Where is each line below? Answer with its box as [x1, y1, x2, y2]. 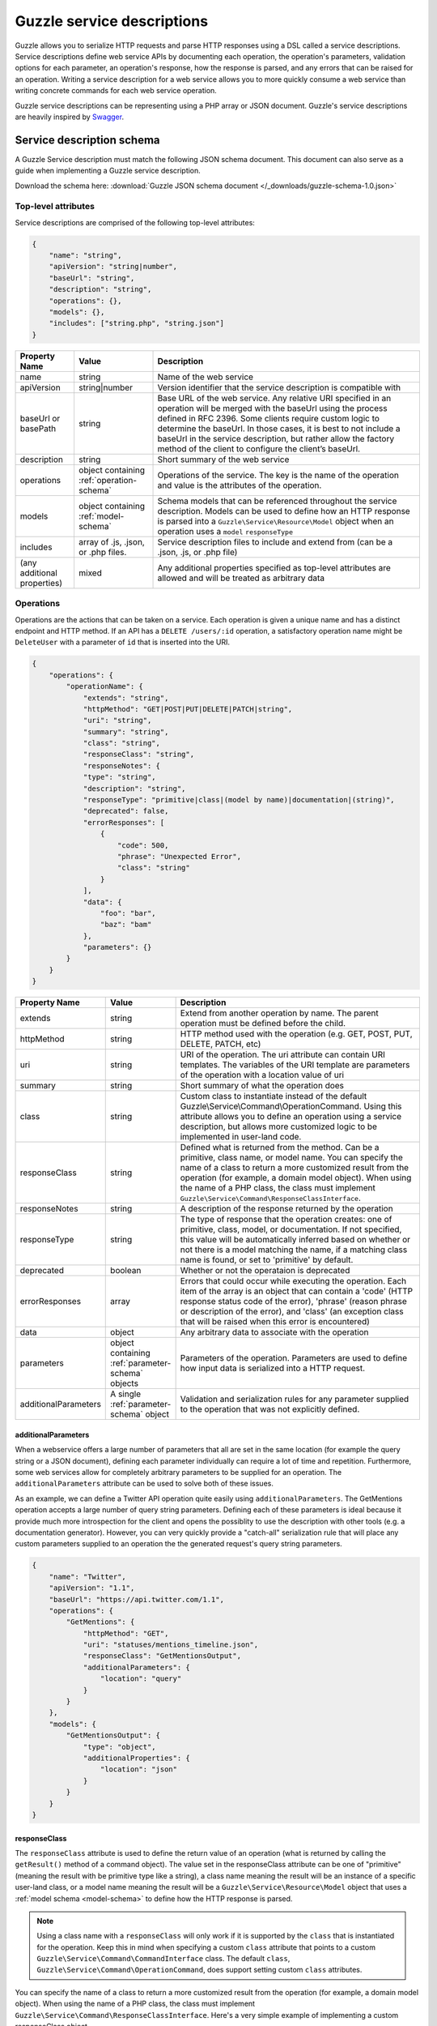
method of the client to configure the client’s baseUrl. [157, 442, 360, 454]
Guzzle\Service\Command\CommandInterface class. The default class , [36, 1954, 291, 1964]
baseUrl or [19, 412, 61, 424]
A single [110, 1388, 142, 1400]
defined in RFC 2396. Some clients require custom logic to [157, 412, 380, 424]
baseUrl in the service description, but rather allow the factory [157, 433, 395, 444]
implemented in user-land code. [180, 1131, 302, 1143]
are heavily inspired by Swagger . [15, 112, 125, 122]
